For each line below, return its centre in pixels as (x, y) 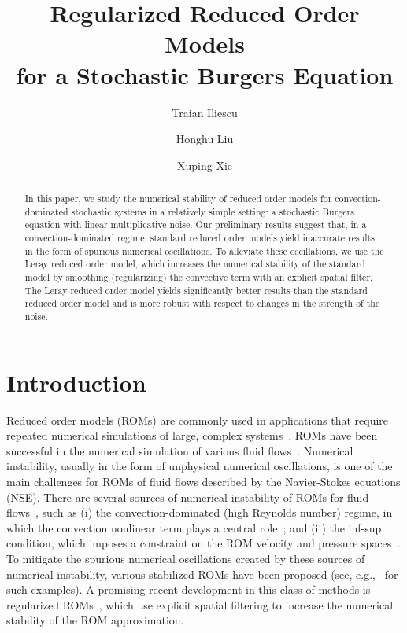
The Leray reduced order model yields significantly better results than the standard (196, 290)
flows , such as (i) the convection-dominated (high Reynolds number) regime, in (200, 512)
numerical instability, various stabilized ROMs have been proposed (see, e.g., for (202, 574)
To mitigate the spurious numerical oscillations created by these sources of (186, 558)
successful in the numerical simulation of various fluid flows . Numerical (180, 450)
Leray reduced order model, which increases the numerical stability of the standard (195, 264)
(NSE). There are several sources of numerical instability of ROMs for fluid (188, 497)
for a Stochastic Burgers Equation (205, 74)
